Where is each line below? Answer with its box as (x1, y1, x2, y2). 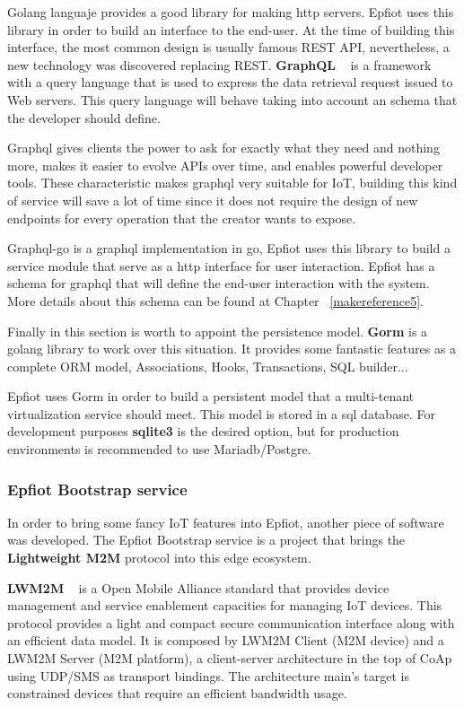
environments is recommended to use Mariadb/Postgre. (7, 440, 311, 459)
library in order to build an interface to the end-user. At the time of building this (7, 20, 455, 39)
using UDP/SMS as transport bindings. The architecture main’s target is (7, 666, 409, 685)
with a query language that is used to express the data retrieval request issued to (7, 73, 453, 92)
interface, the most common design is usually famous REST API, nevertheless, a (7, 38, 450, 57)
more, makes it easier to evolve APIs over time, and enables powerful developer (7, 155, 443, 174)
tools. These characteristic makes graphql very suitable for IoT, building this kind (7, 173, 458, 192)
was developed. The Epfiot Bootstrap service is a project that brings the (7, 530, 406, 549)
